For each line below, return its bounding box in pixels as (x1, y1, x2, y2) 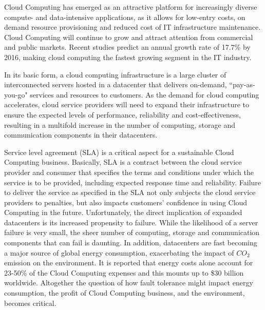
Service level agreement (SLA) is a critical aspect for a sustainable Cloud (4, 146, 234, 157)
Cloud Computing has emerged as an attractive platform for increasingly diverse (4, 2, 257, 12)
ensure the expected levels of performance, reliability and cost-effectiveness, (4, 109, 241, 120)
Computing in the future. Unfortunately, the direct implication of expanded (4, 207, 242, 218)
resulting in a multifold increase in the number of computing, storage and (4, 119, 235, 130)
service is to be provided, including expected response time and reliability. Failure (4, 177, 261, 187)
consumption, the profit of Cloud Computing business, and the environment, (4, 287, 245, 298)
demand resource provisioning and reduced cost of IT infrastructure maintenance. (4, 22, 261, 32)
